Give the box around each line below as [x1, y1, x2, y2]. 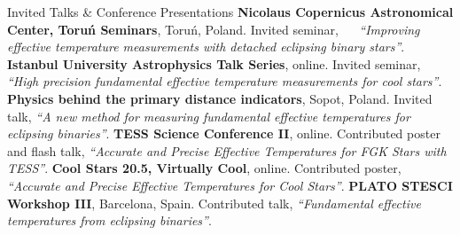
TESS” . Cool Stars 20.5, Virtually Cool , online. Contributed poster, [7, 159, 402, 177]
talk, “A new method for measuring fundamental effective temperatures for [7, 106, 410, 125]
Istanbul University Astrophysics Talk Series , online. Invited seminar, [7, 54, 421, 73]
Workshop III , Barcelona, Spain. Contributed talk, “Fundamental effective [7, 193, 421, 212]
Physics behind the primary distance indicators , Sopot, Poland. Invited [7, 89, 433, 107]
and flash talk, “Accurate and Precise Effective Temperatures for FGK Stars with [7, 141, 447, 160]
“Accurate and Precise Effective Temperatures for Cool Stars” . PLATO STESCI [7, 176, 453, 194]
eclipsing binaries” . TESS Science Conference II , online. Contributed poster [7, 124, 441, 143]
